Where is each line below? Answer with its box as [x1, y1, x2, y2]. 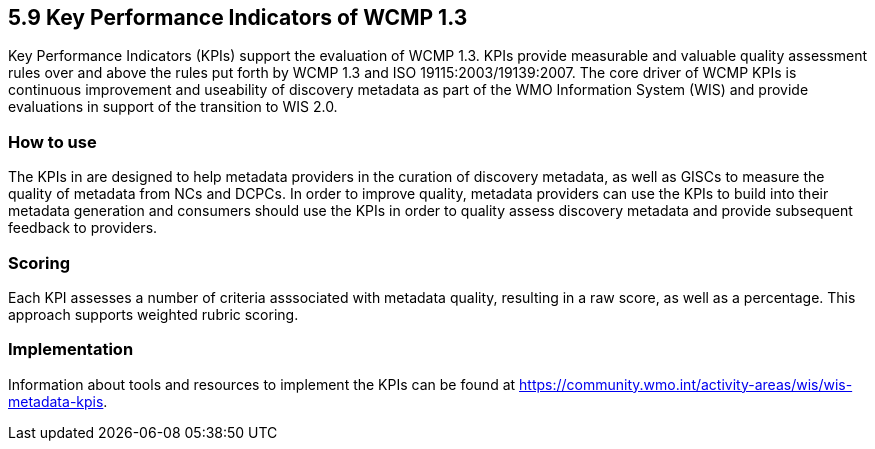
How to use [8, 131, 97, 152]
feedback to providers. [8, 219, 158, 237]
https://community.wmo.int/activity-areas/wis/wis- [519, 375, 853, 393]
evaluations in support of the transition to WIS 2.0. [8, 98, 338, 116]
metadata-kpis [8, 392, 104, 410]
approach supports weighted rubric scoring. [8, 305, 299, 323]
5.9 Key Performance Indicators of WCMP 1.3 [8, 5, 468, 30]
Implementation [8, 339, 134, 360]
